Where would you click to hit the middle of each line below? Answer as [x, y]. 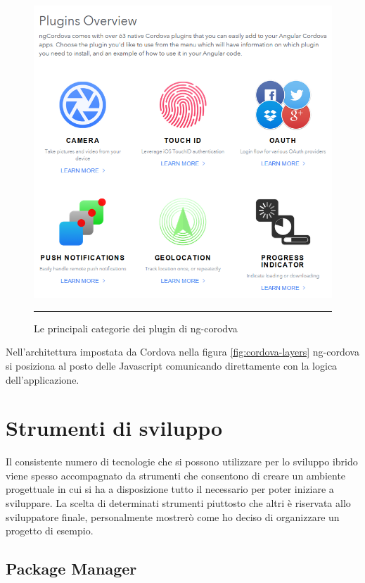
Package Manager [71, 569]
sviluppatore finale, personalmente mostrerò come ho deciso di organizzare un [173, 516]
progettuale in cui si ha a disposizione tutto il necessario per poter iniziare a [170, 489]
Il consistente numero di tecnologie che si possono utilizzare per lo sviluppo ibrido [182, 462]
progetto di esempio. [50, 531]
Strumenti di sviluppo [114, 428]
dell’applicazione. [43, 379]
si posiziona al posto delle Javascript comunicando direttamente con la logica [172, 365]
